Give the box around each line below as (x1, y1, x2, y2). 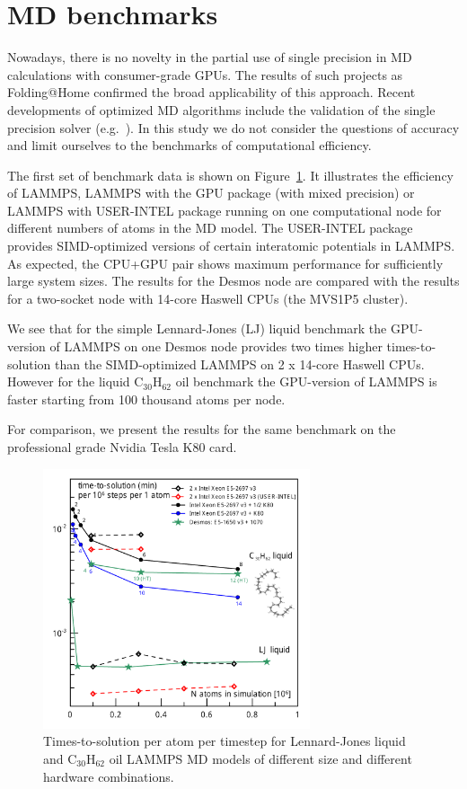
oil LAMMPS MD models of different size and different (109, 749, 412, 768)
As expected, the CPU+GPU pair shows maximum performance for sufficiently (7, 253, 444, 272)
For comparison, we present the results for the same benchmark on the (7, 420, 396, 439)
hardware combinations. (43, 767, 174, 785)
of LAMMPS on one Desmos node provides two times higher (49, 337, 383, 356)
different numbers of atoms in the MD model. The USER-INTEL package (7, 218, 413, 237)
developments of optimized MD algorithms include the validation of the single (7, 100, 436, 119)
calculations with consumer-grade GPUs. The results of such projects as (7, 65, 403, 84)
